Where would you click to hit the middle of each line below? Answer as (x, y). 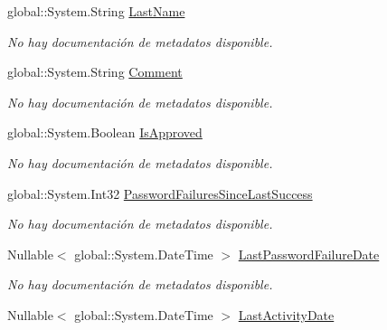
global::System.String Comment (95, 72)
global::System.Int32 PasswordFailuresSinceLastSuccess (160, 193)
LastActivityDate (286, 314)
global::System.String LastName (96, 11)
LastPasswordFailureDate (309, 254)
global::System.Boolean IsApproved (105, 132)
